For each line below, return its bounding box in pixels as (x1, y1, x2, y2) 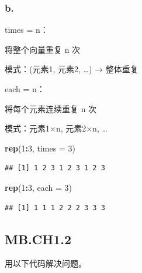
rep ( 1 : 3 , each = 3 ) (5, 181, 72, 193)
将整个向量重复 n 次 (5, 43, 81, 55)
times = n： (5, 23, 49, 36)
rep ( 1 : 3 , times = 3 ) (5, 141, 75, 154)
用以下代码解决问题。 (5, 257, 86, 269)
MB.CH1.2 (5, 230, 72, 248)
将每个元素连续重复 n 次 (5, 102, 97, 114)
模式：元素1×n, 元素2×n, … (5, 122, 108, 134)
